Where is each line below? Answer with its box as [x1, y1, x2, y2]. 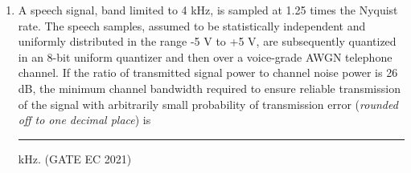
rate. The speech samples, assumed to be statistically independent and [18, 17, 366, 34]
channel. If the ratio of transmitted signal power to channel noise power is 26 [18, 64, 398, 81]
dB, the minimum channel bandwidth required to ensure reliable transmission [18, 79, 401, 96]
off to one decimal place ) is [18, 111, 151, 128]
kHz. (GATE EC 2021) [18, 150, 132, 167]
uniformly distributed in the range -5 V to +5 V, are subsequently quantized [18, 33, 397, 50]
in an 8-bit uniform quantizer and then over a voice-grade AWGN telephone [18, 48, 393, 65]
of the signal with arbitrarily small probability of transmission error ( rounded [18, 95, 398, 112]
